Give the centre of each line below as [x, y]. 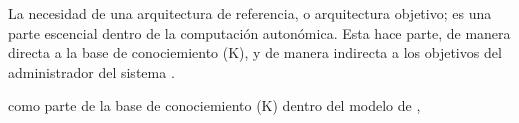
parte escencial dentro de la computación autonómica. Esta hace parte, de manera [259, 32]
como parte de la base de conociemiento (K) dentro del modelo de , [214, 105]
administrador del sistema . [91, 71]
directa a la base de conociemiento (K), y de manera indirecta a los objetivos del [255, 52]
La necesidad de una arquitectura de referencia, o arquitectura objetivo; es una [250, 13]
